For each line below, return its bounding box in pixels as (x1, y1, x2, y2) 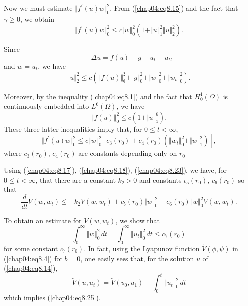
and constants (139, 174, 182, 184)
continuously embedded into (4, 101, 89, 111)
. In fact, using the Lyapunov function (84, 243, 200, 253)
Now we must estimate (4, 3, 73, 13)
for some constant (4, 243, 58, 253)
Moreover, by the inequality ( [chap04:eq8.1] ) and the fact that (4, 91, 192, 101)
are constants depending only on (78, 148, 177, 158)
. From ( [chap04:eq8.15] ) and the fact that (110, 3, 238, 13)
